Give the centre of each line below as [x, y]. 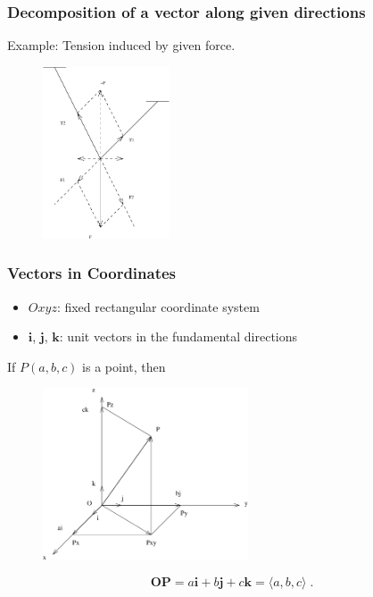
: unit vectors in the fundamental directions [178, 336]
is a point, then [124, 366]
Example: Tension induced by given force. [121, 45]
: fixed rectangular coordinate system [158, 306]
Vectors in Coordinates [92, 273]
